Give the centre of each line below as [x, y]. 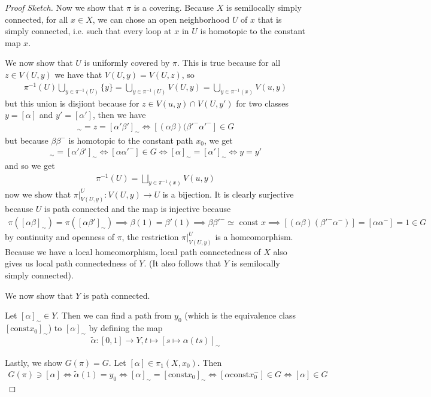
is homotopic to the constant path [131, 140]
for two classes [262, 103]
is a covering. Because [174, 7]
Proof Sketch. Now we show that [64, 7]
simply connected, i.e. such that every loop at [88, 31]
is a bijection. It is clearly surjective [228, 194]
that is [270, 19]
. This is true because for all [229, 63]
